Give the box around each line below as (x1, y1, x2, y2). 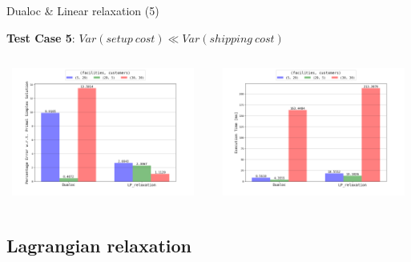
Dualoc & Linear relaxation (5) (6, 2, 159, 18)
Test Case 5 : (6, 29, 75, 46)
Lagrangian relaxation (6, 232, 191, 257)
